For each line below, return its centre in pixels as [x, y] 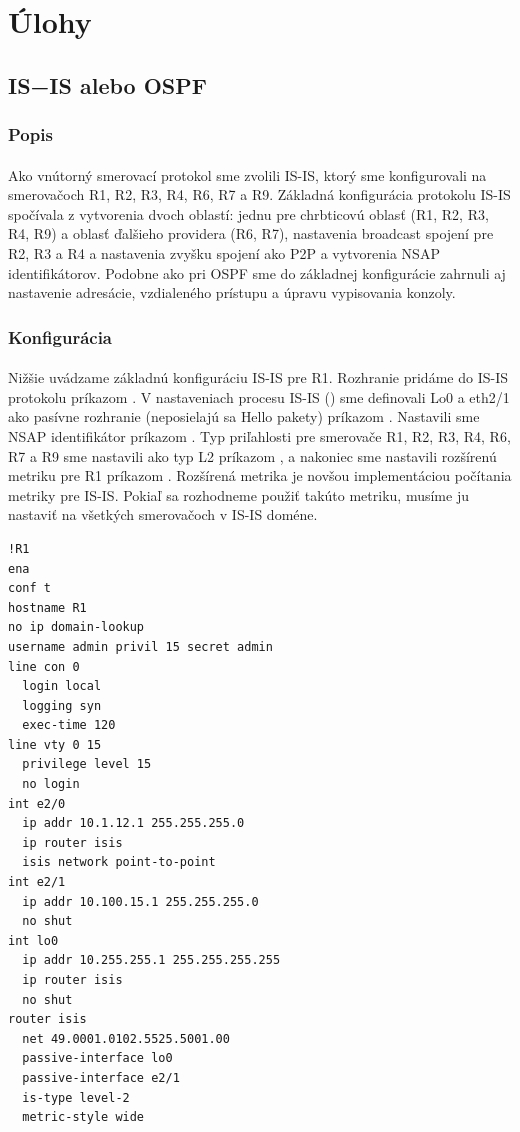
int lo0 [33, 940]
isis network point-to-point [119, 862]
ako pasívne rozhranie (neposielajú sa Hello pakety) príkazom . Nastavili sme [244, 416]
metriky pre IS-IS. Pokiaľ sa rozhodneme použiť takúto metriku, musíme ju [238, 494]
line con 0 [44, 666]
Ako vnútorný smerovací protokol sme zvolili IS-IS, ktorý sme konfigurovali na [247, 174]
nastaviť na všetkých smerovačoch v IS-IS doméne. [163, 514]
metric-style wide [83, 1117]
